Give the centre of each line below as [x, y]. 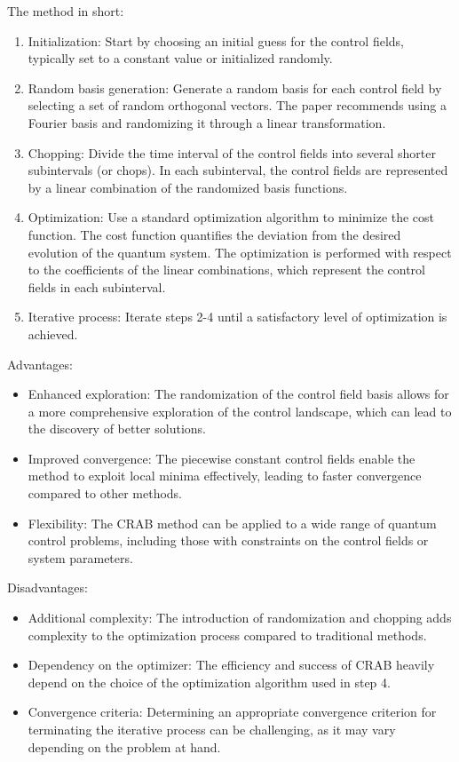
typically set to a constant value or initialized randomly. [180, 58]
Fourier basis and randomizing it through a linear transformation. [207, 122]
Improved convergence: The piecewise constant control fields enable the [222, 458]
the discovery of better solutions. [117, 429]
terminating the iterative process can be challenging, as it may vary [212, 729]
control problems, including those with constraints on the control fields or [228, 540]
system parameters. [80, 557]
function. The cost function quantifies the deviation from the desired [214, 234]
